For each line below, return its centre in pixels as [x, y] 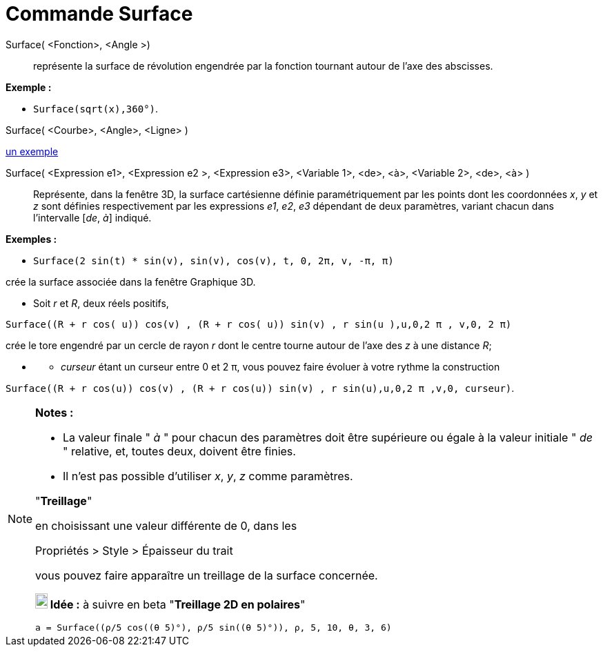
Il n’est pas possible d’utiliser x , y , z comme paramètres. [208, 476]
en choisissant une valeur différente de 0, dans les [166, 525]
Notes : [55, 412]
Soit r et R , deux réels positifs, [101, 303]
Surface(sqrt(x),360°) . [96, 108]
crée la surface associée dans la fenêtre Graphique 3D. [131, 281]
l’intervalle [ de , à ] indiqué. [92, 217]
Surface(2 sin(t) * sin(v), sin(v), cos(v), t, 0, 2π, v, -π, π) [214, 260]
